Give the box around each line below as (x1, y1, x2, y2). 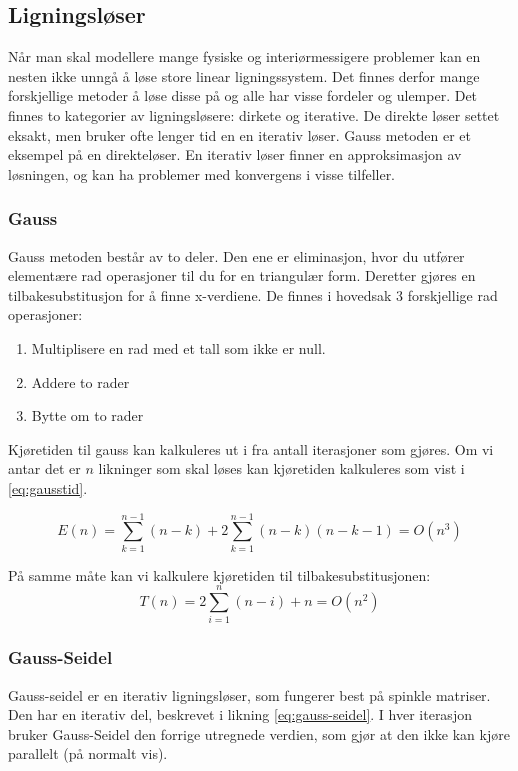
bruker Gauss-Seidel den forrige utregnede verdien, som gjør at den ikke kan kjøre (8, 723, 510, 744)
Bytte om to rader (31, 405, 144, 426)
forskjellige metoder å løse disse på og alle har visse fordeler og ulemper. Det (8, 85, 478, 106)
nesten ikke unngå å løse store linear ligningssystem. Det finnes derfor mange (8, 65, 480, 86)
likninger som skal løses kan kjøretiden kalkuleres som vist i (98, 458, 465, 479)
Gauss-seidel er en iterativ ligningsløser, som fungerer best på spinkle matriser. (8, 684, 491, 705)
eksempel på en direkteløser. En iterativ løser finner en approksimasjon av (8, 144, 462, 165)
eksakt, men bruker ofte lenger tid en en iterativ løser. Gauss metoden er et (8, 124, 471, 145)
